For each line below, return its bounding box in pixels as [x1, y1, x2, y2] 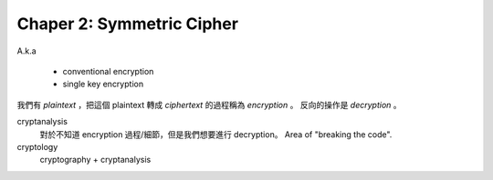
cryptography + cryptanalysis [39, 155, 152, 165]
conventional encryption [62, 65, 154, 76]
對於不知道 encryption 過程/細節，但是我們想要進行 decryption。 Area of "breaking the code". [39, 128, 393, 140]
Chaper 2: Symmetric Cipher [16, 14, 239, 34]
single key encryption [62, 78, 144, 90]
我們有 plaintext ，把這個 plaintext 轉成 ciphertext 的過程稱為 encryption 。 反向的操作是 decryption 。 [16, 99, 402, 110]
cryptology [16, 141, 58, 152]
